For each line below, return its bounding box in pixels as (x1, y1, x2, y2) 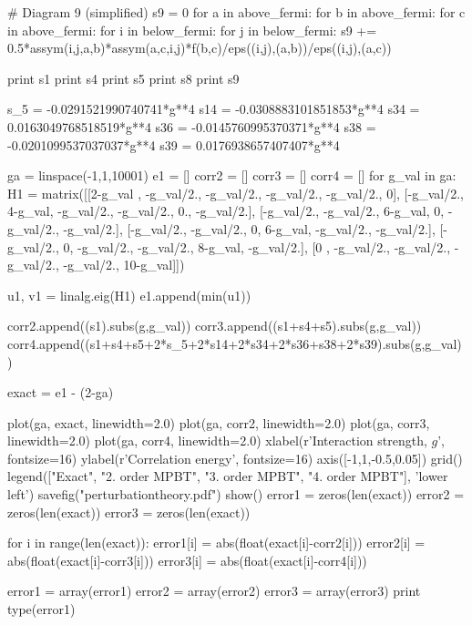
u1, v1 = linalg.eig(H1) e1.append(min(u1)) (7, 285, 251, 304)
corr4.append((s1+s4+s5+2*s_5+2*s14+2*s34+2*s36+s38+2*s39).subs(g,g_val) (7, 333, 462, 353)
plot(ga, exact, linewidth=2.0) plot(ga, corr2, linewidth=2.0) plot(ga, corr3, (7, 413, 430, 432)
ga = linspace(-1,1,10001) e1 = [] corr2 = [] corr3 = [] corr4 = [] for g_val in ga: (7, 166, 457, 185)
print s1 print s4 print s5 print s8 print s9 (7, 68, 240, 87)
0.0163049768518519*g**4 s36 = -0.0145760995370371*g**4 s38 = (7, 117, 376, 136)
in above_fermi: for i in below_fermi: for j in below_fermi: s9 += (7, 20, 377, 39)
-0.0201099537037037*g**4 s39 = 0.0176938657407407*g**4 (7, 135, 340, 154)
